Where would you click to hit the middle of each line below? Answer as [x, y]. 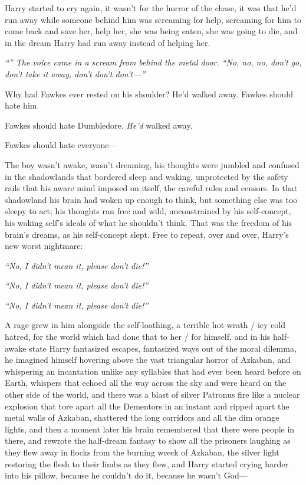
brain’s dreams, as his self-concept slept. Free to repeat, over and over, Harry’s [147, 234]
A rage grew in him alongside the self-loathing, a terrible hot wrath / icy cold [145, 325]
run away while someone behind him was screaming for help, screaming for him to [153, 19]
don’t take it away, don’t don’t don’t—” [75, 73]
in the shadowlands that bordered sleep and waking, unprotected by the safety [147, 176]
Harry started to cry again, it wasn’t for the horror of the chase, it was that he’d [151, 8]
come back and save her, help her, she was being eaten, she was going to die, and [151, 31]
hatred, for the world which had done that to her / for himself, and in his [138, 337]
